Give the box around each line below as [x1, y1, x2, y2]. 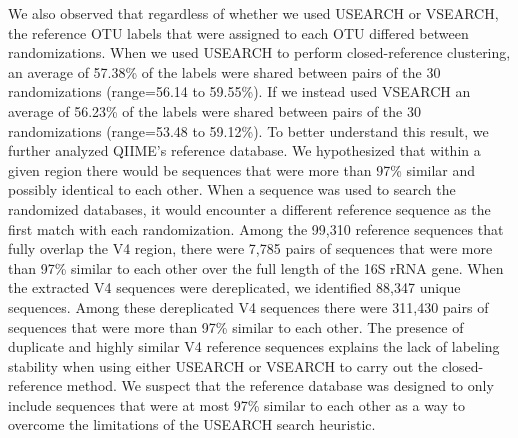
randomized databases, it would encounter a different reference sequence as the [8, 198, 491, 219]
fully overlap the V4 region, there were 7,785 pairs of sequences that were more [8, 238, 493, 259]
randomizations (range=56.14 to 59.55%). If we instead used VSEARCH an [8, 81, 471, 102]
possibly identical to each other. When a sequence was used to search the [8, 179, 456, 200]
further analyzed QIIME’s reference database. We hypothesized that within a [8, 140, 481, 161]
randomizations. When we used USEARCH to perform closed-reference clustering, [8, 42, 511, 63]
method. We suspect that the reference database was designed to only [66, 375, 494, 396]
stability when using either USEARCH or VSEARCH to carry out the [8, 355, 438, 376]
